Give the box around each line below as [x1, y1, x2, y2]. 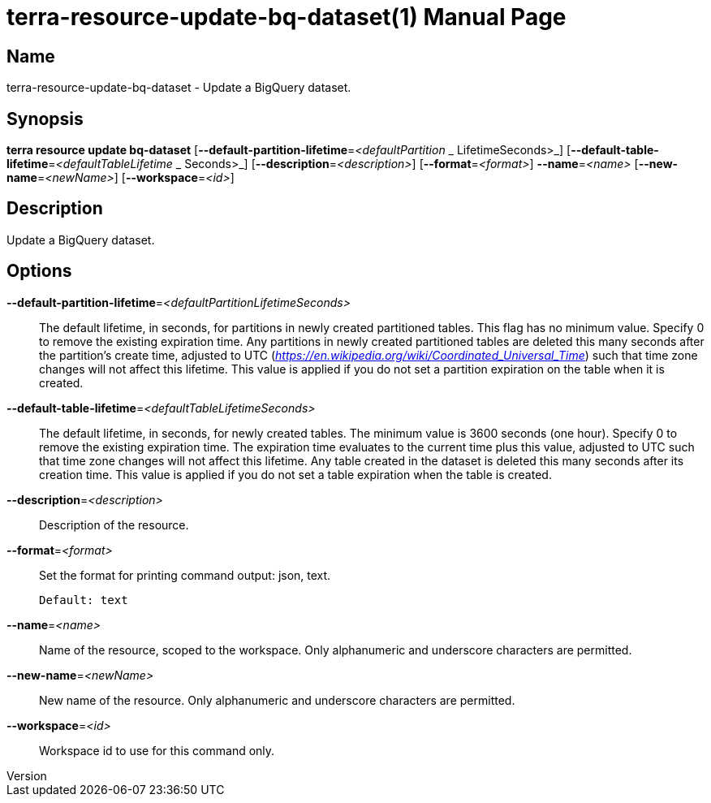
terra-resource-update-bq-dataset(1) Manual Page [6, 3, 567, 31]
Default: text [39, 593, 128, 607]
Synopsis [6, 108, 84, 129]
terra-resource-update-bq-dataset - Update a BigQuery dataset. [6, 80, 351, 95]
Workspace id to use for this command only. [39, 743, 275, 758]
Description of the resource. [39, 517, 189, 532]
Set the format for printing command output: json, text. [39, 568, 331, 582]
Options [6, 261, 72, 282]
